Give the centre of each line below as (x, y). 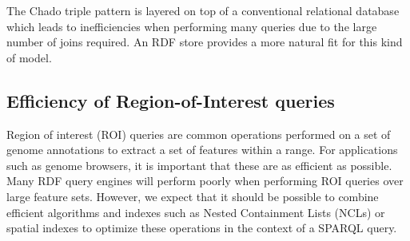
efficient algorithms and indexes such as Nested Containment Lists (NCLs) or (196, 212)
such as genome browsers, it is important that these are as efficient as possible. (199, 165)
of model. (29, 57)
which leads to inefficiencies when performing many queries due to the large (192, 26)
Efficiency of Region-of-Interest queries (171, 100)
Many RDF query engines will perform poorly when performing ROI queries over (205, 181)
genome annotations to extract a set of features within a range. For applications (202, 150)
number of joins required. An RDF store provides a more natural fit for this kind (205, 42)
